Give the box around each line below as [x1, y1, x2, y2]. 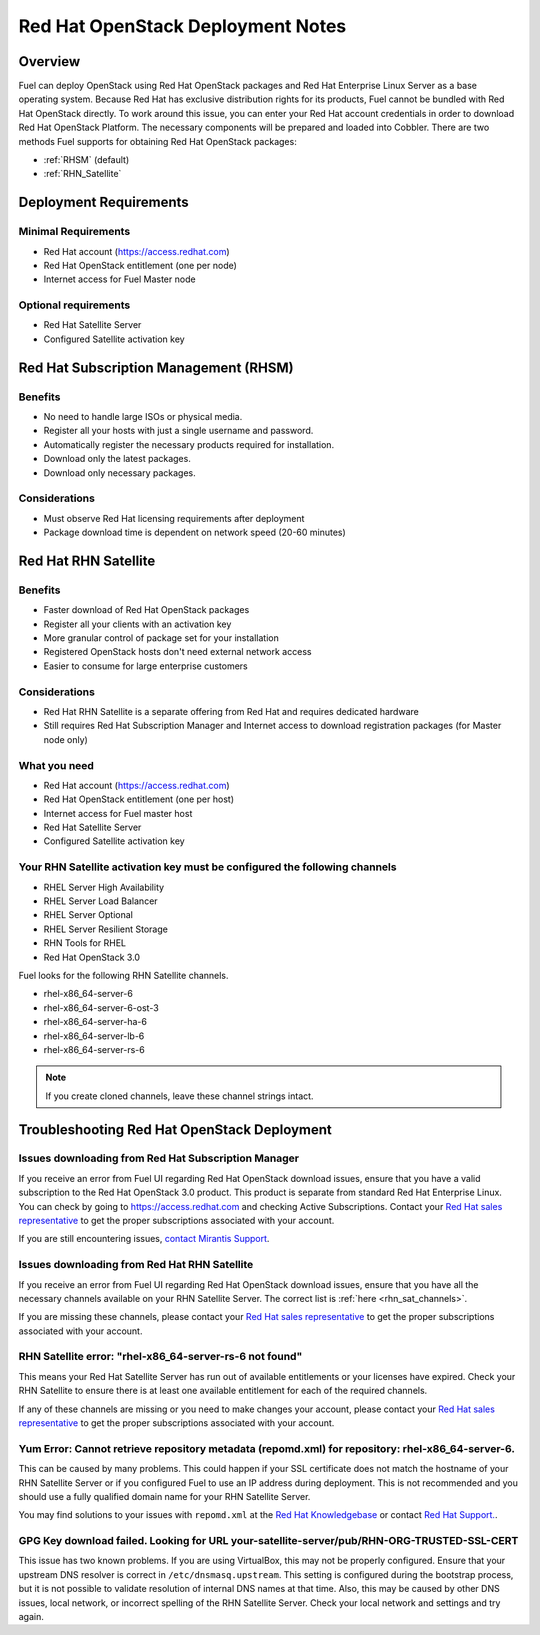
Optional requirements [18, 298, 131, 312]
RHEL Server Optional [43, 909, 134, 921]
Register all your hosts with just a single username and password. [43, 425, 314, 437]
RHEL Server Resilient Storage [43, 923, 169, 935]
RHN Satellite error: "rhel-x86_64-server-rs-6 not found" [18, 1350, 303, 1364]
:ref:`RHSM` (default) [43, 154, 130, 166]
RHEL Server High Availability [43, 881, 165, 893]
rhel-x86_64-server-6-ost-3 [43, 1001, 159, 1014]
